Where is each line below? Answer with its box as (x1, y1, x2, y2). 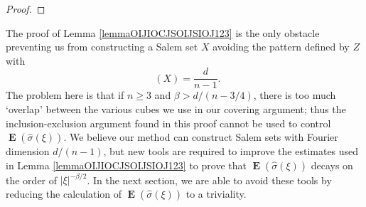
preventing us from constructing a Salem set (6, 39, 198, 54)
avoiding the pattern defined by (212, 39, 350, 54)
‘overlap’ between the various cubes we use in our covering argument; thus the (6, 102, 346, 117)
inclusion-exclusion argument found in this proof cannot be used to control (6, 115, 331, 130)
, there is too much (253, 87, 336, 102)
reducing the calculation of (6, 186, 122, 201)
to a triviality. (185, 186, 247, 201)
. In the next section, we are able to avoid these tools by (87, 172, 332, 187)
